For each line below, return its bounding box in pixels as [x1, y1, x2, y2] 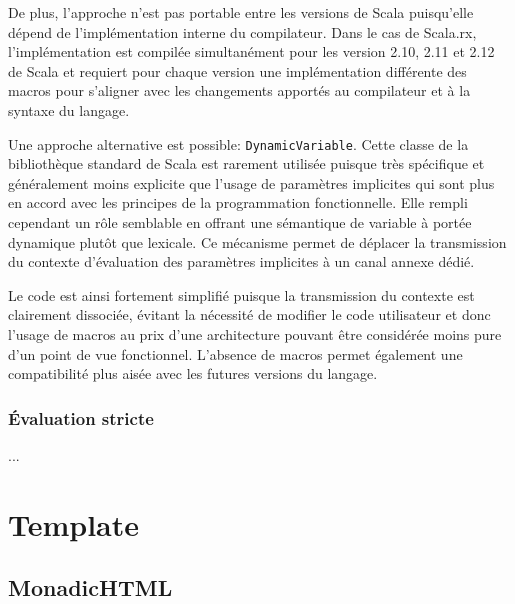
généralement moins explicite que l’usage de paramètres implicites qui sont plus [8, 172, 495, 193]
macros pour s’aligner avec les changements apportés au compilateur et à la [8, 80, 471, 101]
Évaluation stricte [8, 405, 154, 430]
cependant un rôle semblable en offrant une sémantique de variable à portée [8, 212, 472, 232]
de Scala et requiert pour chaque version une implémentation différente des [8, 60, 467, 81]
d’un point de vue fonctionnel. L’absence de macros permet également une [8, 343, 463, 364]
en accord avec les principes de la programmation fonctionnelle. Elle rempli [8, 192, 468, 213]
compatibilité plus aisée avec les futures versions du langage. [8, 363, 378, 384]
